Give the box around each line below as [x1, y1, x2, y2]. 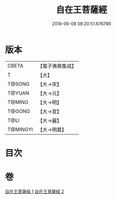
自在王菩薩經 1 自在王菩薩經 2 [5, 188, 65, 194]
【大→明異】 [37, 126, 67, 133]
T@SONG [7, 81, 30, 87]
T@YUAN [7, 89, 30, 96]
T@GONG [7, 108, 30, 115]
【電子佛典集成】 [37, 63, 77, 69]
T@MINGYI [7, 126, 33, 133]
